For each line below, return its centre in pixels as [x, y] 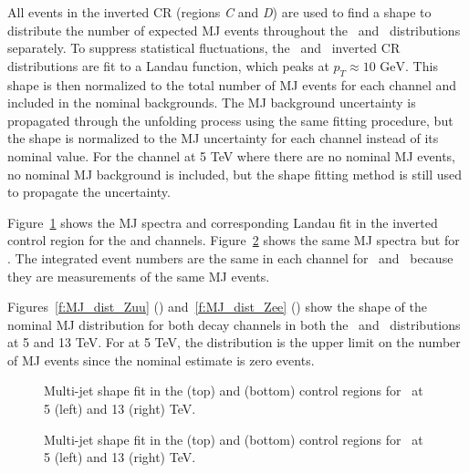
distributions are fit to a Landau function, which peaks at [168, 65]
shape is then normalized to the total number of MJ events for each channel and [232, 84]
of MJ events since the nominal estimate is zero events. [161, 360]
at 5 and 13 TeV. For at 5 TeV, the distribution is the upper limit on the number [234, 342]
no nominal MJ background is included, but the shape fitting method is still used [235, 174]
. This [422, 65]
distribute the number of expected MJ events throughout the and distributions [234, 30]
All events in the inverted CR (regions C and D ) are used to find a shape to [219, 12]
